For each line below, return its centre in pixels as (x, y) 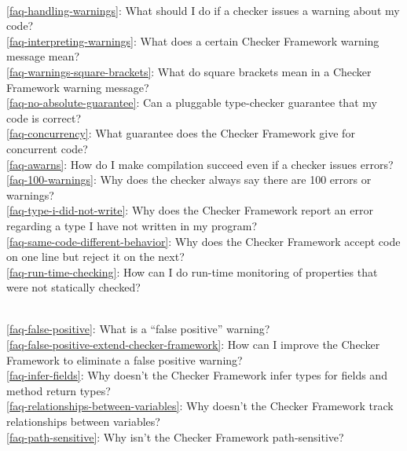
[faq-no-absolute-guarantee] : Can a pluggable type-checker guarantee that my (192, 103)
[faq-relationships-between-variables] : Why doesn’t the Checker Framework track (200, 406)
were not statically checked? (73, 287)
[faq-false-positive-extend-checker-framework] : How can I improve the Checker (193, 345)
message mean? (43, 56)
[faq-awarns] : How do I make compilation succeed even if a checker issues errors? (200, 164)
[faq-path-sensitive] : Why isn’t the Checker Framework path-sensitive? (175, 436)
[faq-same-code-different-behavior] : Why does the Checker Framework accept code (203, 241)
